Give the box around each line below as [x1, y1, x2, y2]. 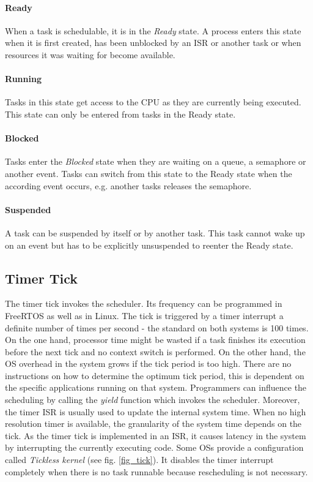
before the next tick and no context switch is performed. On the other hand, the [5, 345, 306, 358]
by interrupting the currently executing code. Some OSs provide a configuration [5, 441, 304, 454]
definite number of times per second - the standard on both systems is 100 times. [5, 321, 309, 334]
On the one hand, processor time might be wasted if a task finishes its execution [5, 333, 306, 346]
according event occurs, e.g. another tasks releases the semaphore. [5, 179, 252, 192]
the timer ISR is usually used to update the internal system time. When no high [5, 405, 306, 418]
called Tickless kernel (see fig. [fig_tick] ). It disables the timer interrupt [5, 453, 274, 466]
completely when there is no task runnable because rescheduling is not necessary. [5, 465, 308, 478]
